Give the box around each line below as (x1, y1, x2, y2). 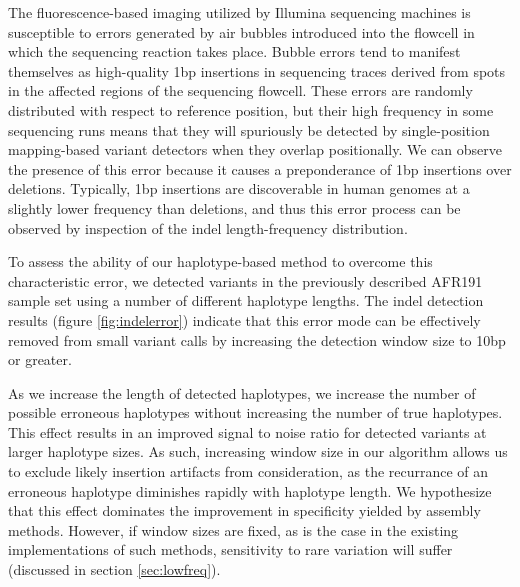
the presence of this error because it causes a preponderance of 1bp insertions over (8, 158, 512, 179)
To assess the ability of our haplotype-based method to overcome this (8, 251, 433, 272)
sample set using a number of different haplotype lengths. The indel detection (8, 290, 484, 311)
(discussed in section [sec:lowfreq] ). (8, 559, 221, 580)
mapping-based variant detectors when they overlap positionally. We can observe (8, 139, 502, 160)
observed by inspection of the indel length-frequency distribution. (8, 217, 408, 238)
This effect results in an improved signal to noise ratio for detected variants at (8, 421, 487, 442)
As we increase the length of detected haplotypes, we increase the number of (8, 382, 476, 403)
